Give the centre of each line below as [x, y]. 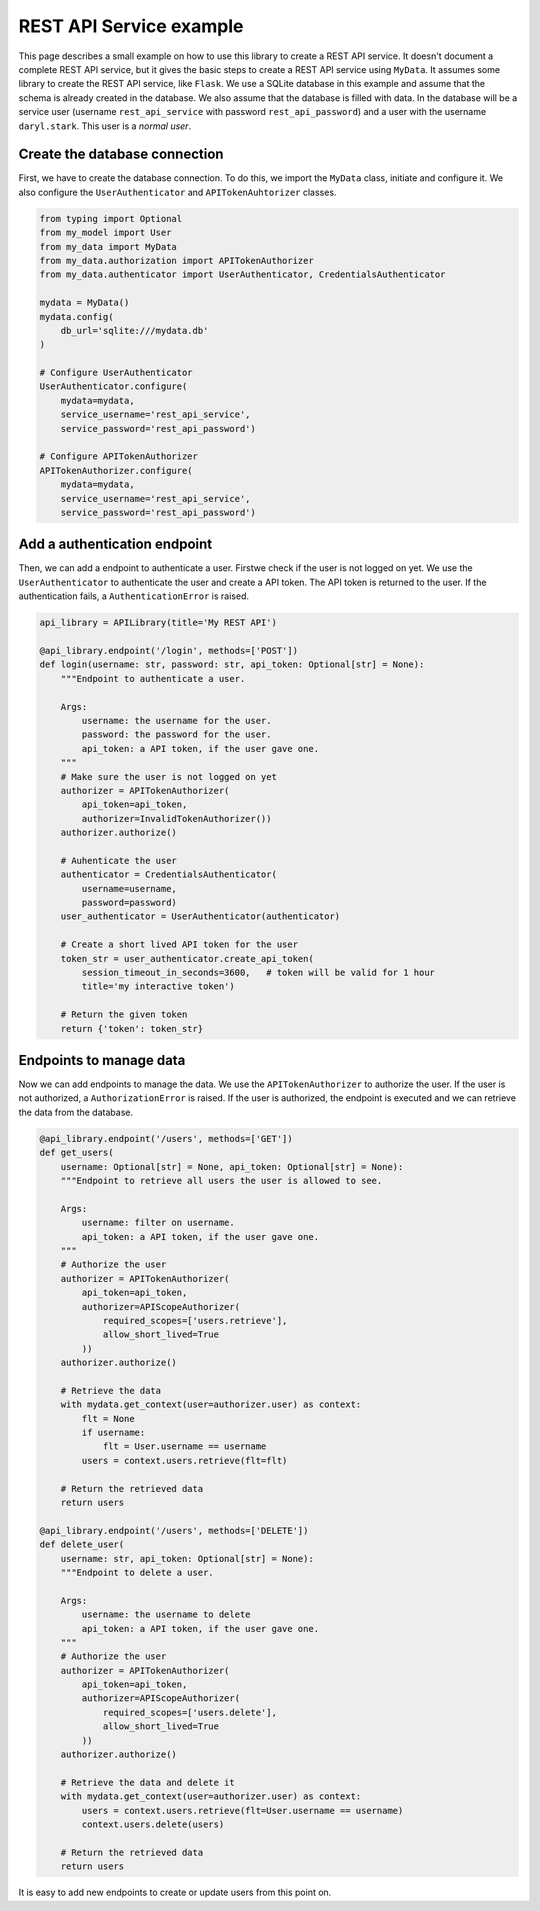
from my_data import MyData [108, 246]
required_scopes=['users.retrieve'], [195, 1320]
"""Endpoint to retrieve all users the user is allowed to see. [221, 1181]
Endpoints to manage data [102, 1060]
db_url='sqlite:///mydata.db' [134, 330]
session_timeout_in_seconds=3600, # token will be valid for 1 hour [258, 973]
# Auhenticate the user [118, 860]
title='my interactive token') [158, 986]
